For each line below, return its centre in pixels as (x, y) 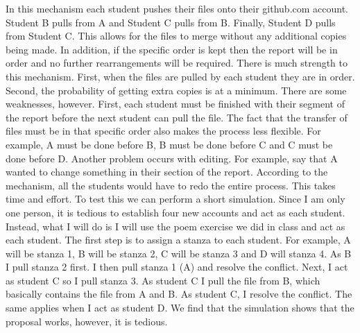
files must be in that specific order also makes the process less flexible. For (163, 131)
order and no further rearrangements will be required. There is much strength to (177, 63)
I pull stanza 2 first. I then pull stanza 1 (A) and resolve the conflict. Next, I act (177, 267)
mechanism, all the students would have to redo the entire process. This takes (171, 185)
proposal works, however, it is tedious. (87, 321)
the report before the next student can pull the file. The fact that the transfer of (177, 117)
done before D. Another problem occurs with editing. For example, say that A (172, 158)
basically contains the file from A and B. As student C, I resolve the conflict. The (179, 294)
